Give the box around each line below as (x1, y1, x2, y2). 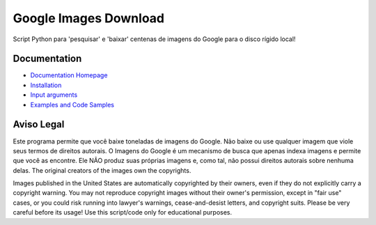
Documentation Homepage (30, 71, 108, 79)
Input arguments (30, 91, 78, 99)
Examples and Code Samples (30, 100, 115, 109)
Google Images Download (13, 10, 165, 26)
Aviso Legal (13, 118, 65, 130)
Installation (30, 81, 62, 89)
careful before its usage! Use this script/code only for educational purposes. (13, 208, 233, 217)
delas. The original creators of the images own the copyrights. (13, 166, 191, 174)
